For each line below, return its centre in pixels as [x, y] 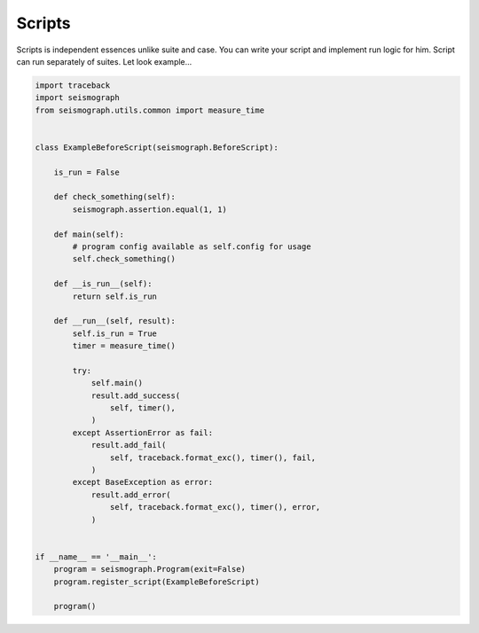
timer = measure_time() [124, 346]
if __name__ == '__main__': [96, 557]
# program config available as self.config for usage [192, 247]
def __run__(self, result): [115, 321]
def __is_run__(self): [103, 284]
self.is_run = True [114, 333]
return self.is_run [114, 296]
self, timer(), [143, 408]
